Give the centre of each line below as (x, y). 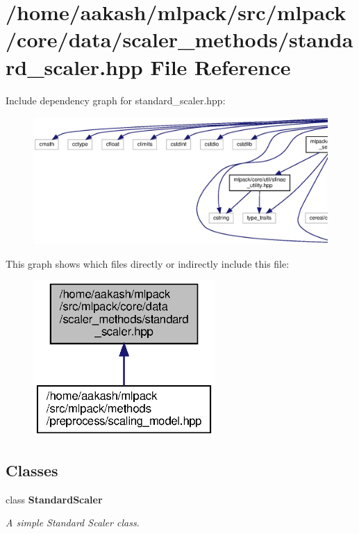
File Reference (220, 66)
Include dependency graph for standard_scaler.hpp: (116, 100)
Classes (32, 470)
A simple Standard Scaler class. (73, 523)
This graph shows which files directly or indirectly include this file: (148, 263)
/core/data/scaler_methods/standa (179, 39)
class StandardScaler (54, 499)
